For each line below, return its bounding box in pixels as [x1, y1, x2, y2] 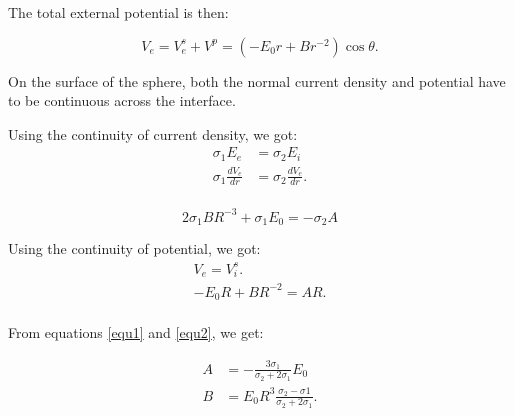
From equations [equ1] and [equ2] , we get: [8, 322, 264, 343]
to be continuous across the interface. [8, 90, 236, 111]
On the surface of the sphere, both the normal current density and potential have [8, 70, 506, 91]
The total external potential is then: [8, 2, 229, 22]
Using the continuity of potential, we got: [8, 238, 261, 259]
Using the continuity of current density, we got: [8, 123, 298, 144]
